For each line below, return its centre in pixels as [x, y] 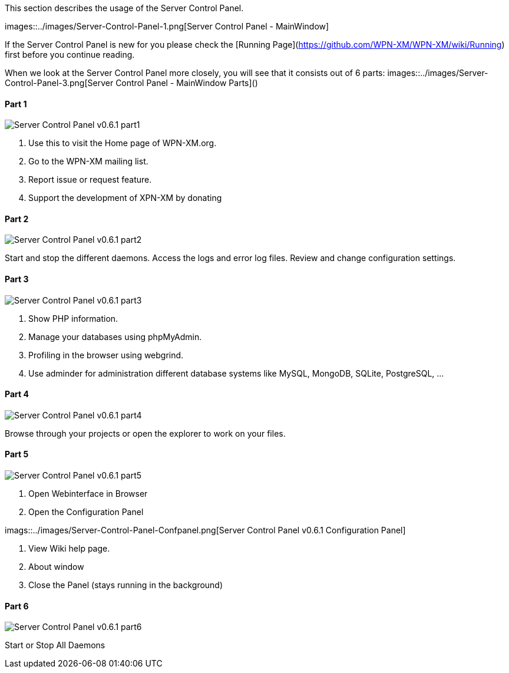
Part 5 [17, 454]
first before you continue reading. [70, 55]
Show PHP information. [73, 318]
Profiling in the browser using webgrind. [106, 355]
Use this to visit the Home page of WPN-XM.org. [123, 143]
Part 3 [17, 279]
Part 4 [17, 394]
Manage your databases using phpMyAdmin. [115, 336]
